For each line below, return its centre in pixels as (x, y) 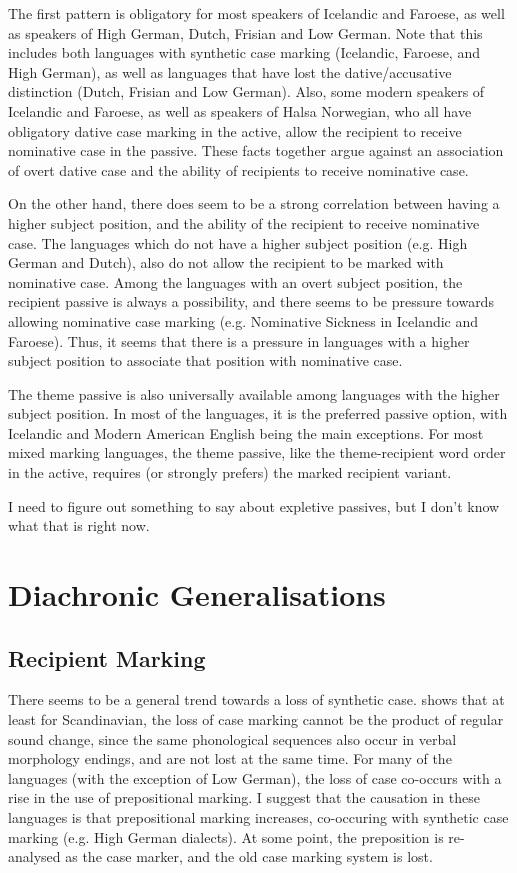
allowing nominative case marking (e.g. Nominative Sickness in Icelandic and (243, 320)
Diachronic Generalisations (197, 594)
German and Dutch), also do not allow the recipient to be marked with (226, 262)
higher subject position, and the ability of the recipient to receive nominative (244, 222)
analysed (34, 856)
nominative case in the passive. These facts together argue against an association (256, 150)
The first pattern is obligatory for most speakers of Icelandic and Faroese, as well (256, 13)
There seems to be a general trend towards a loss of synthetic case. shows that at (256, 699)
